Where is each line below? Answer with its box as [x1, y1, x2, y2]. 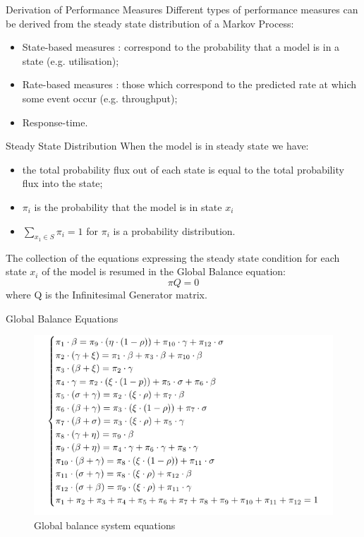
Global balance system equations [34, 517, 176, 532]
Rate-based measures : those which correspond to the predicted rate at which [22, 77, 357, 92]
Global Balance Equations [6, 310, 119, 325]
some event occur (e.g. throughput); [22, 90, 178, 105]
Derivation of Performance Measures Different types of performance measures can [6, 2, 358, 16]
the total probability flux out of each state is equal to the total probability [22, 162, 344, 176]
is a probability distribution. [113, 223, 236, 238]
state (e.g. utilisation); [22, 53, 119, 68]
